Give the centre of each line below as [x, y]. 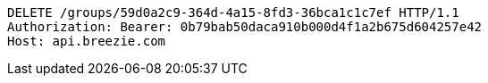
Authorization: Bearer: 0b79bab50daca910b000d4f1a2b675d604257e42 [245, 27]
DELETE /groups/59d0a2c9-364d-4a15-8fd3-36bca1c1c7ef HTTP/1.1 [233, 12]
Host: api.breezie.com [87, 41]
